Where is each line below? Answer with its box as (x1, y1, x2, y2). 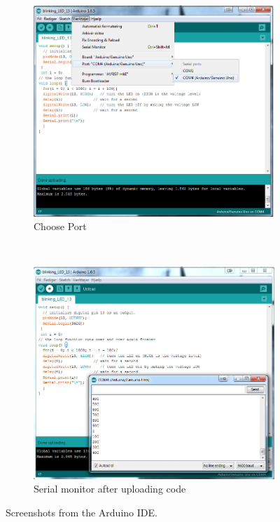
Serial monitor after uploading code (34, 481, 186, 496)
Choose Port (34, 219, 87, 234)
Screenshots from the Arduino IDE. (6, 505, 157, 520)
